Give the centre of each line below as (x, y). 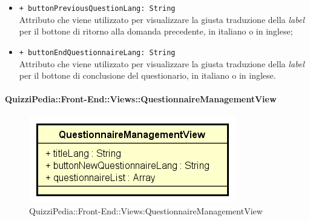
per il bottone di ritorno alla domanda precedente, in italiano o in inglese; (156, 31)
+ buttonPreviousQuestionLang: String (97, 8)
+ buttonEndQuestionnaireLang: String (97, 52)
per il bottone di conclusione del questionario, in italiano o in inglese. (147, 75)
